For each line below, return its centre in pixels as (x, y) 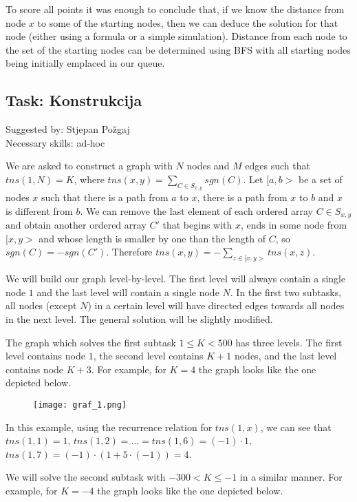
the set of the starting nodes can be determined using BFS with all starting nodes (178, 49)
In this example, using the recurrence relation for (109, 427)
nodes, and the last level (285, 356)
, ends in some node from (294, 225)
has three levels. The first (289, 342)
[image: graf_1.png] (80, 405)
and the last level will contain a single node (128, 292)
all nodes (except (41, 305)
